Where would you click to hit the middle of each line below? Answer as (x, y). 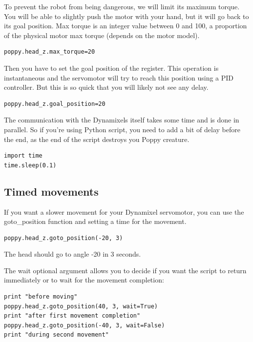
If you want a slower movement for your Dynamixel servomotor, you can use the (124, 211)
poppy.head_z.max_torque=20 (50, 52)
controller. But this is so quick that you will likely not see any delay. (106, 87)
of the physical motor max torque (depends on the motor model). (102, 35)
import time (23, 156)
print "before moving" (41, 297)
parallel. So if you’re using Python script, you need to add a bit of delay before (122, 129)
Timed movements (51, 191)
